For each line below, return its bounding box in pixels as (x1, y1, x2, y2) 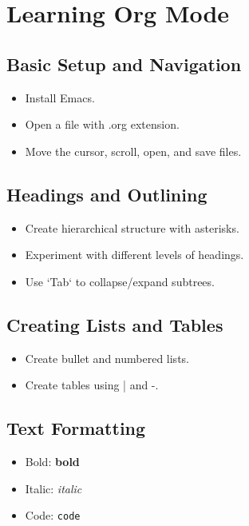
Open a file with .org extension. (25, 116, 180, 133)
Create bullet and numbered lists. (25, 349, 189, 366)
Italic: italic (25, 480, 82, 496)
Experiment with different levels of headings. (25, 246, 244, 263)
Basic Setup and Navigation (6, 51, 242, 76)
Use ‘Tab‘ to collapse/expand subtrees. (25, 273, 215, 289)
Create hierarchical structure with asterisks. (25, 219, 239, 236)
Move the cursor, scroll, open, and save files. (25, 142, 242, 159)
